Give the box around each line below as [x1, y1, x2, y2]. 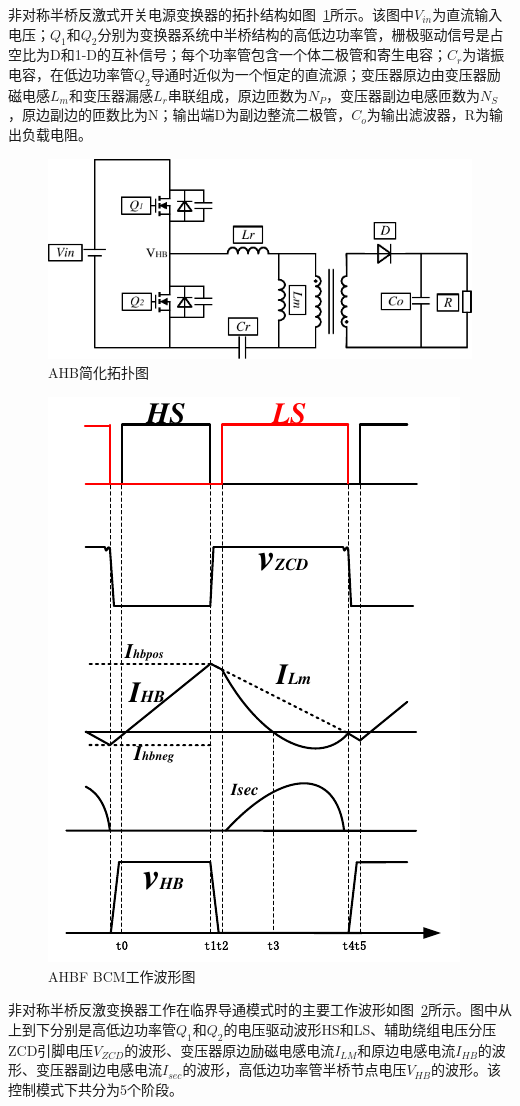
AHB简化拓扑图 [48, 362, 149, 383]
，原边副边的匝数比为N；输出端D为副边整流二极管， [8, 104, 352, 125]
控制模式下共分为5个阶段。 [8, 1078, 183, 1099]
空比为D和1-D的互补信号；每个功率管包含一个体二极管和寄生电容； [8, 44, 448, 65]
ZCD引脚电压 [8, 1039, 94, 1060]
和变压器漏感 [68, 84, 153, 105]
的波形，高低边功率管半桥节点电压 [182, 1059, 407, 1080]
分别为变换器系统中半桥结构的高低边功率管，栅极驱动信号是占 [97, 23, 504, 44]
